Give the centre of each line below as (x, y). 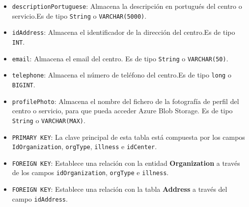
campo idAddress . (40, 198)
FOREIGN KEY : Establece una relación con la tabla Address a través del (120, 189)
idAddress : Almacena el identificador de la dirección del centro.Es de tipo (124, 32)
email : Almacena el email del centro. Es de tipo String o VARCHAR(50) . (120, 58)
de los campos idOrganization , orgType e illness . (90, 172)
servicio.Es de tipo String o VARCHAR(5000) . (79, 15)
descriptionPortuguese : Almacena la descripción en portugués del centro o (127, 6)
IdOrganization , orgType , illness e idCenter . (84, 146)
